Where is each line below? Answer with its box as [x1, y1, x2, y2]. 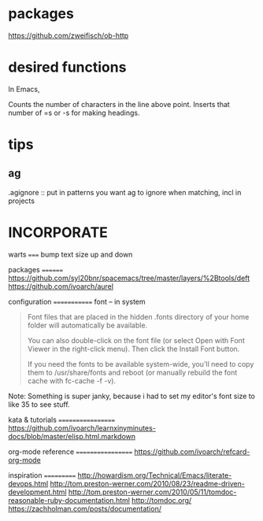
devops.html [8, 479, 49, 488]
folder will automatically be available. [27, 320, 148, 330]
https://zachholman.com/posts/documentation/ [8, 504, 161, 513]
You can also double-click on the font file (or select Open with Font [27, 335, 246, 345]
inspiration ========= [8, 470, 76, 480]
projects [8, 196, 35, 205]
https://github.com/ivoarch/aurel [8, 281, 114, 291]
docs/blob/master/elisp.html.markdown [8, 431, 136, 441]
